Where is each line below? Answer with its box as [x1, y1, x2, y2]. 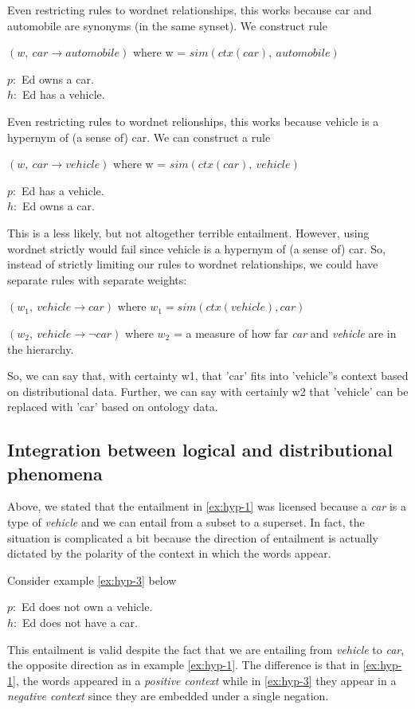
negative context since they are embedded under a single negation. [7, 687, 329, 704]
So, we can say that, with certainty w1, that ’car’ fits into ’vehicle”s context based [7, 367, 409, 384]
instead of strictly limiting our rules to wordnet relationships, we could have [7, 256, 378, 272]
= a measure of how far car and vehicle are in [173, 324, 397, 341]
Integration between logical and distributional [7, 437, 393, 462]
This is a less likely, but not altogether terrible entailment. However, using [7, 224, 370, 241]
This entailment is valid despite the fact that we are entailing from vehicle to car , [7, 640, 405, 657]
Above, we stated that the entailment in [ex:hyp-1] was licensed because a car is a [7, 498, 406, 515]
